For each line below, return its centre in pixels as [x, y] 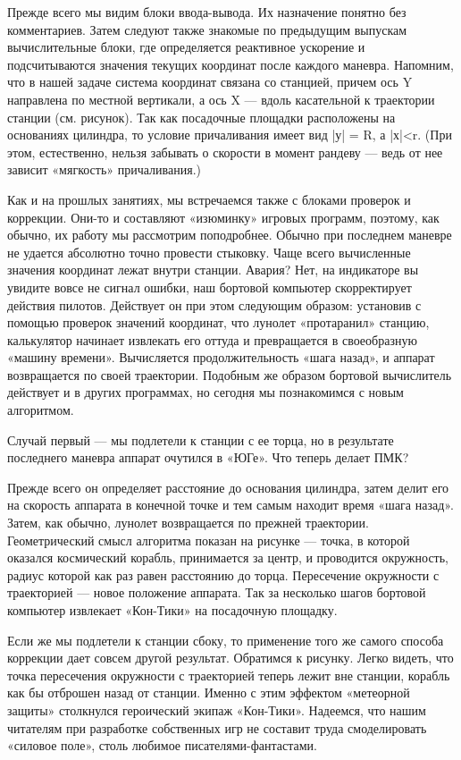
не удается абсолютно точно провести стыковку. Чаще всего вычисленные [209, 252]
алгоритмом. [41, 410]
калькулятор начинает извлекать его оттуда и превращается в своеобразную [212, 339]
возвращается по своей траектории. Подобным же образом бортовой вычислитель [230, 374]
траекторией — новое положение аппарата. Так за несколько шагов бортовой [217, 592]
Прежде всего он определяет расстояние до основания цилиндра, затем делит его [228, 487]
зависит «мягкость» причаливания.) [105, 169]
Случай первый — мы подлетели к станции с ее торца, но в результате [201, 439]
